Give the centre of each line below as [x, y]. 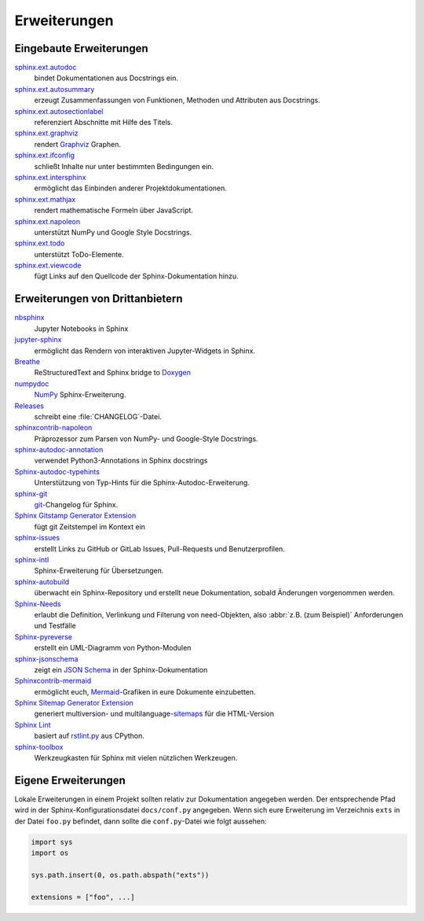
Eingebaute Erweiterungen [81, 48]
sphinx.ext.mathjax [45, 199]
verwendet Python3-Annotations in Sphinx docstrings [121, 461]
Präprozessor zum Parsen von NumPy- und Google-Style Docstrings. [146, 438]
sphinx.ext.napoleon [48, 221]
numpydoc [32, 383]
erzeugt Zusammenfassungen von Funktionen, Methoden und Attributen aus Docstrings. [177, 100]
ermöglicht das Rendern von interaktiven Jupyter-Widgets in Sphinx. [144, 351]
